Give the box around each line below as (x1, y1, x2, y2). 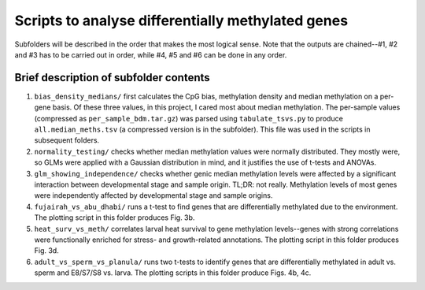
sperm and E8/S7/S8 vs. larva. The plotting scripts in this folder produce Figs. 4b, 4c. (34, 268, 312, 277)
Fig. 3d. (34, 246, 59, 255)
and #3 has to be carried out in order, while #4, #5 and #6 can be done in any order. (14, 50, 287, 59)
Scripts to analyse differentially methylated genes (14, 12, 349, 29)
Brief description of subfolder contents (14, 71, 210, 84)
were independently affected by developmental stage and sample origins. (34, 191, 273, 200)
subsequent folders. (34, 136, 100, 145)
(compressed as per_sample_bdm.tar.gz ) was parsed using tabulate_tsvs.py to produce (34, 113, 344, 123)
